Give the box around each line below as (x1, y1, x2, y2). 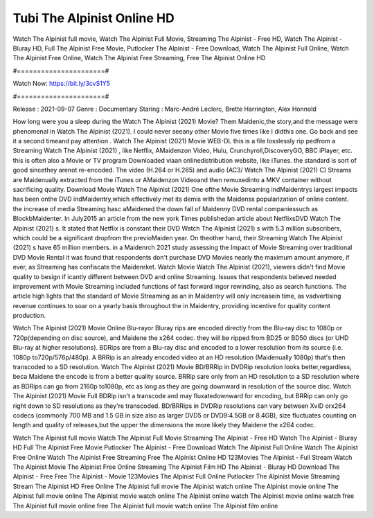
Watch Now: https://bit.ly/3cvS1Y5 (12, 80, 111, 88)
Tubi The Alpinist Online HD (12, 10, 175, 26)
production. (12, 312, 46, 320)
